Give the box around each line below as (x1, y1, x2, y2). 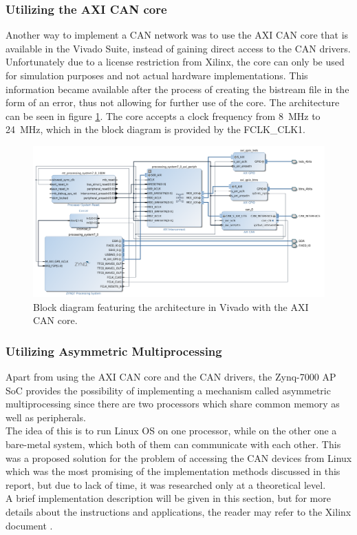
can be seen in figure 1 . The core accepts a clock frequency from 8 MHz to (6, 108, 321, 123)
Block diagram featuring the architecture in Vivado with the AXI (33, 299, 309, 314)
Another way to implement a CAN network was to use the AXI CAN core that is (6, 28, 349, 42)
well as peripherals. (6, 410, 86, 424)
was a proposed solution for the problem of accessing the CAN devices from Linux (6, 450, 352, 465)
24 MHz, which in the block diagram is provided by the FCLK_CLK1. (6, 122, 305, 137)
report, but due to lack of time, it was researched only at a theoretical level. (6, 477, 326, 492)
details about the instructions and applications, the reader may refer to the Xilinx (6, 504, 351, 518)
